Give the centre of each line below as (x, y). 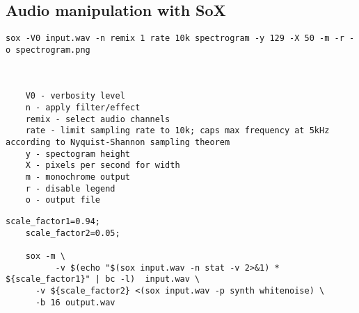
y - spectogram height (78, 154)
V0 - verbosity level (75, 96)
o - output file (63, 200)
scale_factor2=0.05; (73, 233)
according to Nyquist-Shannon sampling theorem (118, 143)
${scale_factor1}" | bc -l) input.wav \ (103, 279)
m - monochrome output (78, 177)
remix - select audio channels (98, 119)
